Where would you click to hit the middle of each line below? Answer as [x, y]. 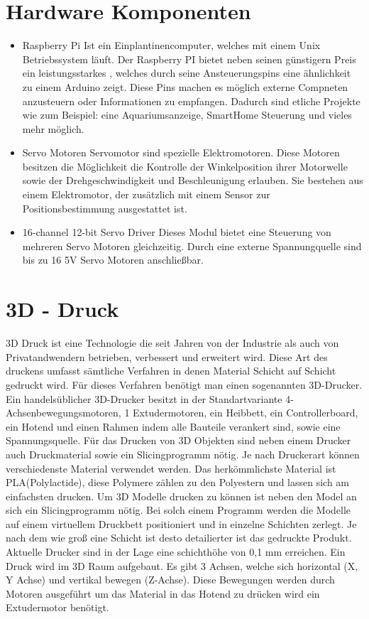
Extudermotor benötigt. [57, 607]
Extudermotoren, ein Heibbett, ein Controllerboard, [246, 413]
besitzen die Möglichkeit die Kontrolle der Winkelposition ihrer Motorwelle [185, 166]
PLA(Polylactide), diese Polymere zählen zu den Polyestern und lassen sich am [178, 482]
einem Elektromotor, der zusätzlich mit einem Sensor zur [146, 194]
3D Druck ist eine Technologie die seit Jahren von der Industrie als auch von [172, 343]
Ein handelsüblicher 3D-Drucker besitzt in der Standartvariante [144, 398]
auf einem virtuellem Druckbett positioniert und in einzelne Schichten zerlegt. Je [181, 523]
